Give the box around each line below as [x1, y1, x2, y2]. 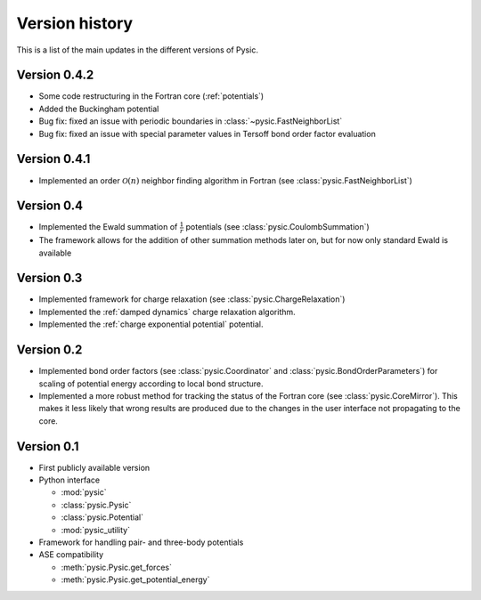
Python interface [38, 474, 101, 485]
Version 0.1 [16, 439, 79, 454]
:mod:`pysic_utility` [61, 524, 131, 535]
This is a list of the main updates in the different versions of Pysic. [16, 45, 258, 55]
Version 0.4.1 [16, 151, 91, 166]
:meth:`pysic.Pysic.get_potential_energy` [61, 574, 210, 585]
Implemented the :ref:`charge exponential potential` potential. [38, 319, 264, 329]
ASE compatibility [38, 549, 104, 560]
